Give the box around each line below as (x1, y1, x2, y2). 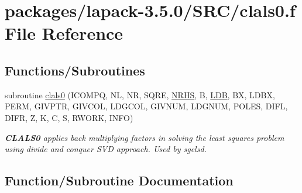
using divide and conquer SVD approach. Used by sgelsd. (5, 143, 207, 155)
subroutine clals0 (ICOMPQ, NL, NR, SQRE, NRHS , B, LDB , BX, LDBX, (5, 88, 275, 101)
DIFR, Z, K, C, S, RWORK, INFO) (5, 111, 133, 123)
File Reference (5, 21, 123, 45)
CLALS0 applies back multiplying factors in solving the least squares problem (5, 131, 284, 143)
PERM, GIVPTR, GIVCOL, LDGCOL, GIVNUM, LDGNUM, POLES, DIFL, (5, 100, 288, 112)
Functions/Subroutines (5, 61, 145, 79)
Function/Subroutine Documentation (5, 171, 234, 189)
